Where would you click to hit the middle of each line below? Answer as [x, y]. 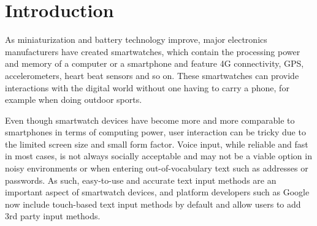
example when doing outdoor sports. [74, 100]
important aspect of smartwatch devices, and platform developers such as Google [157, 192]
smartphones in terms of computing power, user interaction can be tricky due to [155, 132]
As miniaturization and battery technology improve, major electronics [136, 40]
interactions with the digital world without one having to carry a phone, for [147, 87]
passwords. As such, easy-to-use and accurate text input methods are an [141, 180]
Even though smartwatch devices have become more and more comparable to [150, 120]
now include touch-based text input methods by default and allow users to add [153, 204]
